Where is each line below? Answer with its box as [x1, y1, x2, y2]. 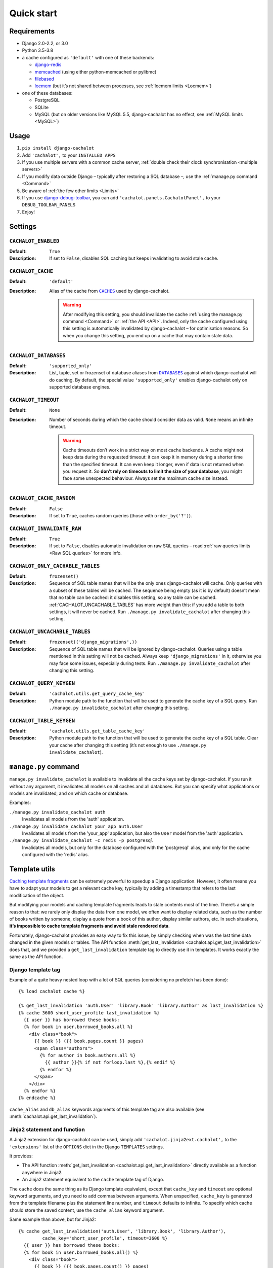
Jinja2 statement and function [9, 1126, 85, 1133]
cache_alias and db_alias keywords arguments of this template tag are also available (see [9, 1106, 205, 1112]
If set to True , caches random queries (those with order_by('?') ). [49, 512, 192, 518]
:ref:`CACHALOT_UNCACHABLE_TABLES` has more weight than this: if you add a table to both [49, 602, 245, 608]
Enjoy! [22, 208, 35, 215]
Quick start [9, 8, 58, 19]
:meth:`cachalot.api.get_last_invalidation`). [9, 1113, 98, 1119]
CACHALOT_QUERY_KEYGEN [9, 680, 75, 687]
